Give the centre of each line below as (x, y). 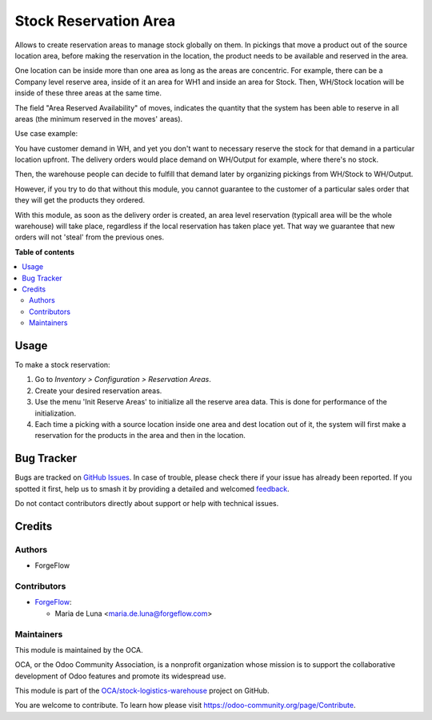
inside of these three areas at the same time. (88, 93)
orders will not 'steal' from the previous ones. (90, 237)
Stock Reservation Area (95, 21)
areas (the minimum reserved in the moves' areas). (99, 119)
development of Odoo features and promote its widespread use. (120, 676)
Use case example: (46, 134)
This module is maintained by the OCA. (79, 650)
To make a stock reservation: (63, 365)
